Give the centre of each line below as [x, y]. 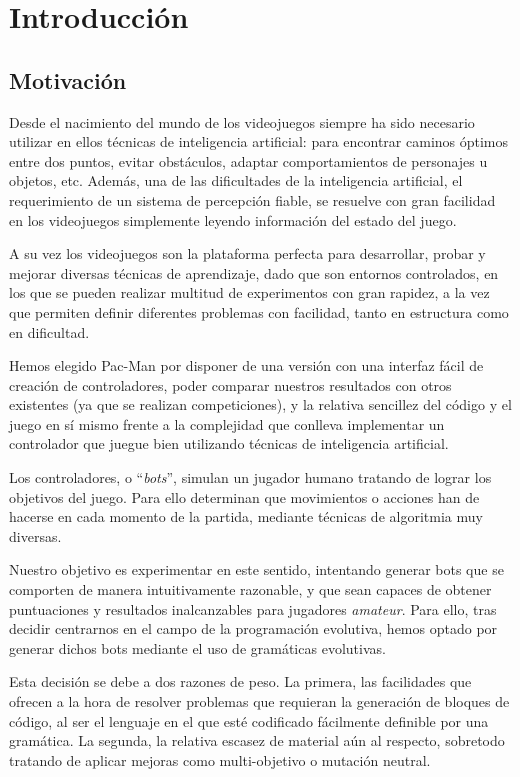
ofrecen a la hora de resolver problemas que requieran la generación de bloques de [259, 701]
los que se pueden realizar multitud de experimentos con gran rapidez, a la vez [249, 292]
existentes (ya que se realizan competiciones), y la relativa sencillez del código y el [260, 404]
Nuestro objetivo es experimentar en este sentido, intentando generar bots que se [256, 569]
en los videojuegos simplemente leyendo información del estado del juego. [233, 219]
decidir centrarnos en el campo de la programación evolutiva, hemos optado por [253, 628]
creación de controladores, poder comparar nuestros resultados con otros [230, 384]
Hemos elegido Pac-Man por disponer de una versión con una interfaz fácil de [246, 365]
